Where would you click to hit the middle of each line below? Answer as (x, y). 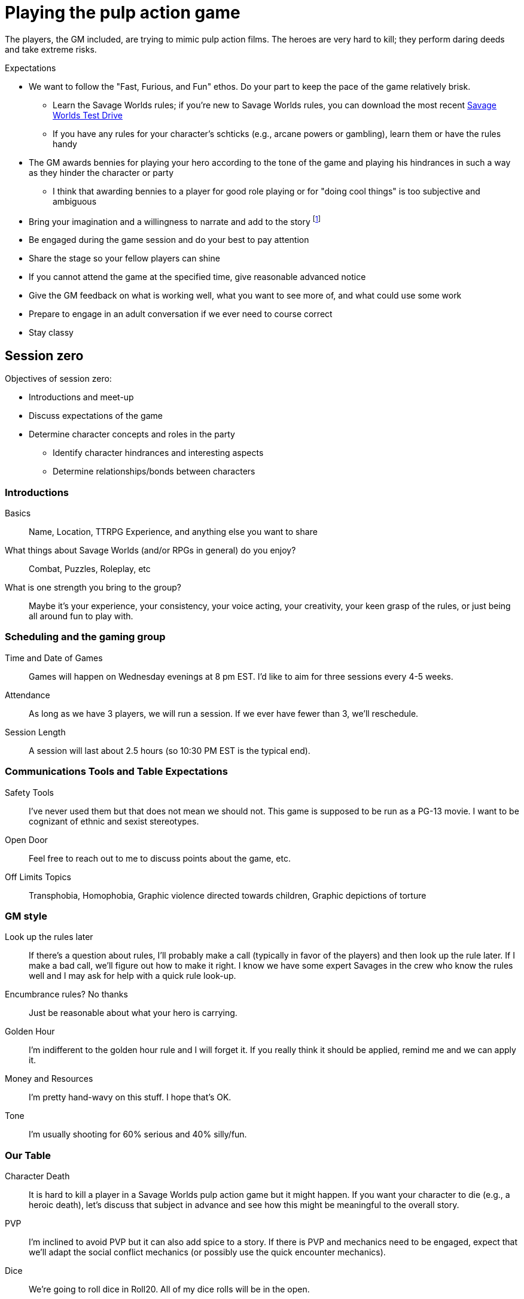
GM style (26, 916)
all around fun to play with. (81, 616)
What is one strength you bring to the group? (93, 587)
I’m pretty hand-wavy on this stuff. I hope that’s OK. (130, 1097)
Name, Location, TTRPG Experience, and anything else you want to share (173, 532)
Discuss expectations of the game (96, 416)
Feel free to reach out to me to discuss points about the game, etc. (160, 858)
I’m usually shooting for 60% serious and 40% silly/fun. (138, 1134)
